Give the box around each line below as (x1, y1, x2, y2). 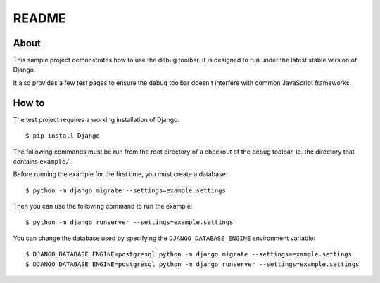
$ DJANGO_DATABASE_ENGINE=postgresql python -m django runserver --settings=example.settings (25, 260, 360, 268)
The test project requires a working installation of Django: (13, 115, 179, 124)
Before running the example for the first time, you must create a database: (13, 170, 228, 178)
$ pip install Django (25, 132, 100, 140)
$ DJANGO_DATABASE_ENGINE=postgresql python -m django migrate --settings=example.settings (25, 250, 352, 258)
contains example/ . (13, 157, 72, 165)
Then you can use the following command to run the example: (13, 202, 193, 211)
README (13, 11, 66, 26)
